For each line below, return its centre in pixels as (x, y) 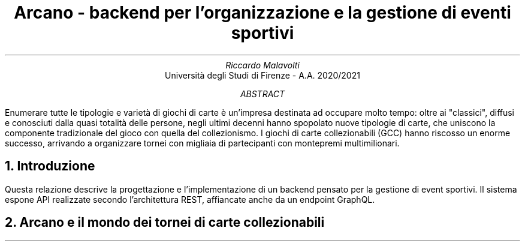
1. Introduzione (50, 166)
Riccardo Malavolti (262, 65)
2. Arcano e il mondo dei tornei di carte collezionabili (165, 223)
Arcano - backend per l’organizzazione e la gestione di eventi (262, 13)
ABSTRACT (262, 94)
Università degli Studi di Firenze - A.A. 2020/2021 (262, 75)
